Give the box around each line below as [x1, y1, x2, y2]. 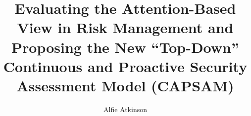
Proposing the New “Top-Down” [11, 37, 239, 57]
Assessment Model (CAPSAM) [16, 75, 234, 95]
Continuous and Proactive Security [3, 56, 248, 76]
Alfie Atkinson [103, 104, 147, 114]
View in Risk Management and [17, 17, 234, 38]
